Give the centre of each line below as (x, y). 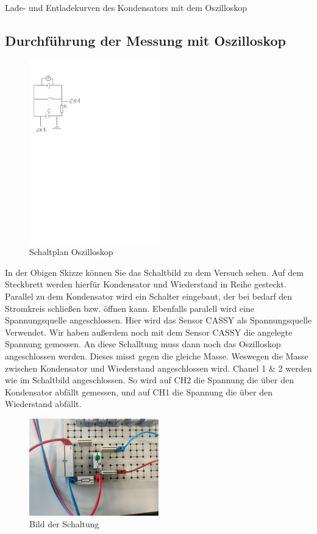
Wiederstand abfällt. (43, 404)
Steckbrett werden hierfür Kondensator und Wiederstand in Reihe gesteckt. (146, 284)
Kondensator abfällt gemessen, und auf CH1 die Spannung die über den (139, 391)
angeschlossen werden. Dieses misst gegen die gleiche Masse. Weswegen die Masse (157, 355)
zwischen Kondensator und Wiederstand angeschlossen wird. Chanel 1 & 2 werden (158, 368)
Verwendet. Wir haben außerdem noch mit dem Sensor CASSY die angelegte (149, 332)
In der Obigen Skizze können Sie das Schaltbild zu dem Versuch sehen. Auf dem (154, 272)
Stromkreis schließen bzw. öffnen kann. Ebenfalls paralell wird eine (130, 308)
